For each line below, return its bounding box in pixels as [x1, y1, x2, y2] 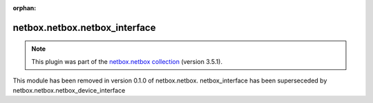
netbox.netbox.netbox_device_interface [12, 86, 126, 94]
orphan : [12, 4, 37, 12]
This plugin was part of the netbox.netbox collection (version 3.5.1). [31, 57, 222, 65]
